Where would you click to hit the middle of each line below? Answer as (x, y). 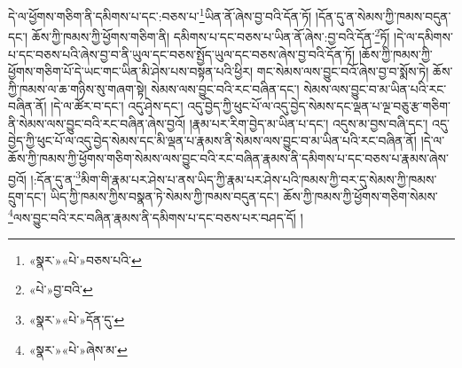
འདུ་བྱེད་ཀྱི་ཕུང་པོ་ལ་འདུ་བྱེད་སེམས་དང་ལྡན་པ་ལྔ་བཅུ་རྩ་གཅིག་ (319, 106)
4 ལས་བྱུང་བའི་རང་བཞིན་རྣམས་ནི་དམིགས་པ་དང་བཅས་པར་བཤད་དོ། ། (156, 215)
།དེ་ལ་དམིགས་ (423, 36)
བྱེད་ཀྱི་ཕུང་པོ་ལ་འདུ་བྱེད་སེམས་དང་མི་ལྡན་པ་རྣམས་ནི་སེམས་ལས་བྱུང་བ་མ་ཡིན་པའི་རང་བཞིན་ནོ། (212, 141)
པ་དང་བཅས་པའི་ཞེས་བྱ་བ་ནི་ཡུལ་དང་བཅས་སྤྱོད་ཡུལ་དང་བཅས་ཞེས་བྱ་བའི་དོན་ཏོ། (182, 54)
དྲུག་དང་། (27, 196)
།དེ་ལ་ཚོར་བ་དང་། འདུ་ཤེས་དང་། (117, 106)
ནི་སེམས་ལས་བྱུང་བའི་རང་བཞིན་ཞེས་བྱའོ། (97, 123)
